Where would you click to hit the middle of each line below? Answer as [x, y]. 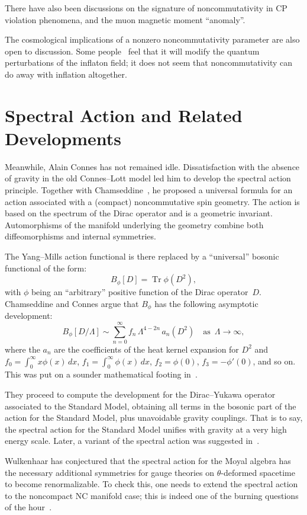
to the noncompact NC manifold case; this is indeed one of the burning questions [152, 495]
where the [22, 349]
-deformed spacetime [258, 472]
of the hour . [28, 507]
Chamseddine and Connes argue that [72, 303]
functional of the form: [46, 268]
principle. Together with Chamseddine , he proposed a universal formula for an [149, 190]
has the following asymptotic [206, 303]
